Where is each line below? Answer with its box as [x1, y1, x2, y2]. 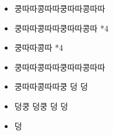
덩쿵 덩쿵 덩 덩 [14, 100, 69, 112]
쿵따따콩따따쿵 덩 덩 [14, 80, 88, 93]
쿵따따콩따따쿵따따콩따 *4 [14, 22, 109, 34]
